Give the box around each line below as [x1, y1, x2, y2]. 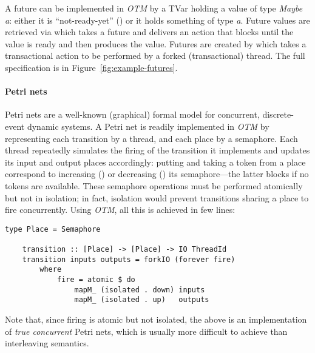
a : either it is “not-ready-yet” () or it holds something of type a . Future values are [5, 13, 310, 26]
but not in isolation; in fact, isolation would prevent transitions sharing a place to [5, 191, 309, 204]
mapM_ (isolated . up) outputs [74, 295, 209, 304]
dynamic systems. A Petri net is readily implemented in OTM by [27, 119, 269, 132]
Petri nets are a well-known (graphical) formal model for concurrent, [5, 108, 260, 121]
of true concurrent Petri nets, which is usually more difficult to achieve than [5, 324, 288, 337]
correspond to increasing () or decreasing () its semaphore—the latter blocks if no [5, 167, 309, 180]
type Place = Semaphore [5, 224, 101, 234]
